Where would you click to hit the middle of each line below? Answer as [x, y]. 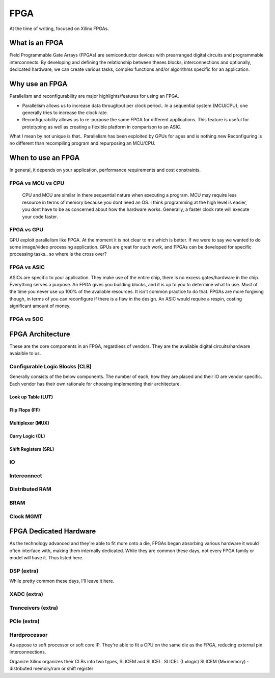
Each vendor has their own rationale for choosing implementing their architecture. [95, 384]
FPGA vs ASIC [27, 267]
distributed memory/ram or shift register [51, 669]
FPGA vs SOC [26, 319]
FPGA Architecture [40, 334]
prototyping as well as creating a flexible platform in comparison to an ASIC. [102, 127]
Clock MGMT [26, 516]
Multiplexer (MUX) [29, 423]
